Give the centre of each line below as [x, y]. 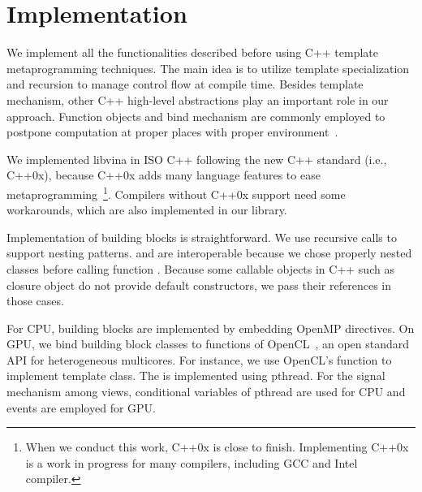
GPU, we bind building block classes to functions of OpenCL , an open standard [208, 344]
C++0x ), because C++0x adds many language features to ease [164, 175]
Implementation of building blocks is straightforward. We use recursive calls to [202, 237]
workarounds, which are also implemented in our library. [147, 210]
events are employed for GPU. [81, 407]
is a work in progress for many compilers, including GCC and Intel [192, 462]
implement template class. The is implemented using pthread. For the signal [196, 375]
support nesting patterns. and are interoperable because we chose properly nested [209, 253]
